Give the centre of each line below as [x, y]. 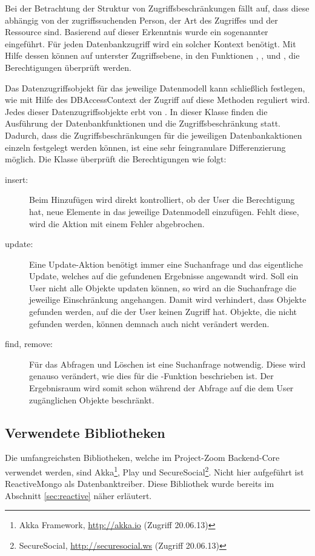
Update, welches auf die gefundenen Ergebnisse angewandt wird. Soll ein [164, 276]
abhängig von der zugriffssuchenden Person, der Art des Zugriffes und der [141, 20]
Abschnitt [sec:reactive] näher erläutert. [78, 495]
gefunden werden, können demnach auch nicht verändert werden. [149, 323]
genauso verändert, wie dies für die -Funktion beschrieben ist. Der [151, 376]
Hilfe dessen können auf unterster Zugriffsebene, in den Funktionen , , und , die [152, 55]
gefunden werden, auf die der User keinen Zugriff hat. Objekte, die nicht [163, 312]
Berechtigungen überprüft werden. [68, 67]
